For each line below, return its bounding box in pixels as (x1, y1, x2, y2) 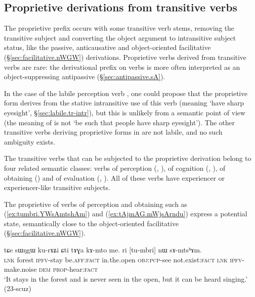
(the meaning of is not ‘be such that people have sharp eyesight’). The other (4, 117, 235, 127)
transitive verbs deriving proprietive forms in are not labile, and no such (4, 127, 223, 137)
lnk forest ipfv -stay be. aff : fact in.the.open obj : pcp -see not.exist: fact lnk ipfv (4, 254, 242, 264)
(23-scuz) (4, 283, 32, 294)
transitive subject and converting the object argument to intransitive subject (4, 32, 236, 43)
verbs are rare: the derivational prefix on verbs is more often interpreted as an (4, 61, 240, 72)
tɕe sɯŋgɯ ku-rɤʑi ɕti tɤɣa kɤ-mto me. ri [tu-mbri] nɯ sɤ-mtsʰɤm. (4, 245, 202, 255)
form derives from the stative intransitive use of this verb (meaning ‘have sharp (4, 98, 244, 108)
